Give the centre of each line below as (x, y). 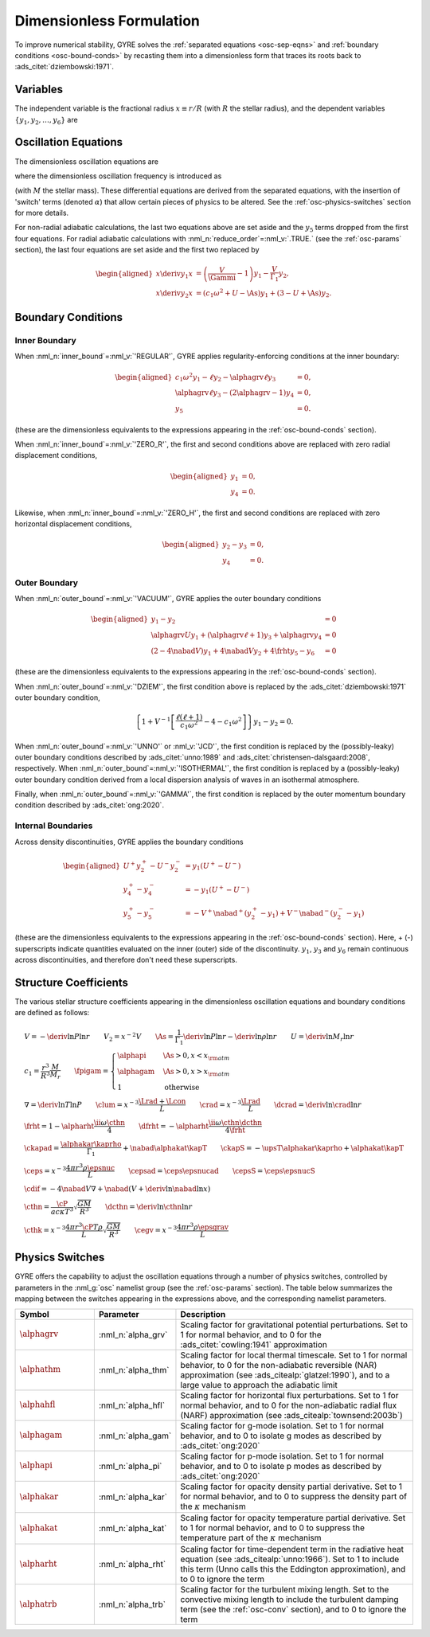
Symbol (34, 1314)
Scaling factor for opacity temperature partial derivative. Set (293, 1518)
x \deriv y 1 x (174, 275)
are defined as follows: (52, 1013)
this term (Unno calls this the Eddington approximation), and (293, 1569)
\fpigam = (92, 1071)
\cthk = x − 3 (45, 1229)
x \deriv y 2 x (174, 294)
